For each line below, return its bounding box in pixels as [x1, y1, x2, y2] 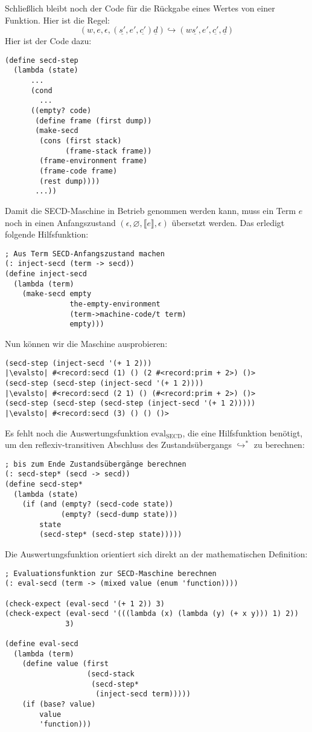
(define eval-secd [5, 640, 78, 649]
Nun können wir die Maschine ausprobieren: [5, 337, 168, 349]
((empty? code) [30, 106, 92, 115]
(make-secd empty [22, 290, 92, 299]
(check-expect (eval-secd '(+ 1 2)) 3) [5, 599, 165, 608]
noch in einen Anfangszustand [5, 216, 116, 228]
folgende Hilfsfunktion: [5, 228, 89, 241]
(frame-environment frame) [39, 157, 148, 166]
